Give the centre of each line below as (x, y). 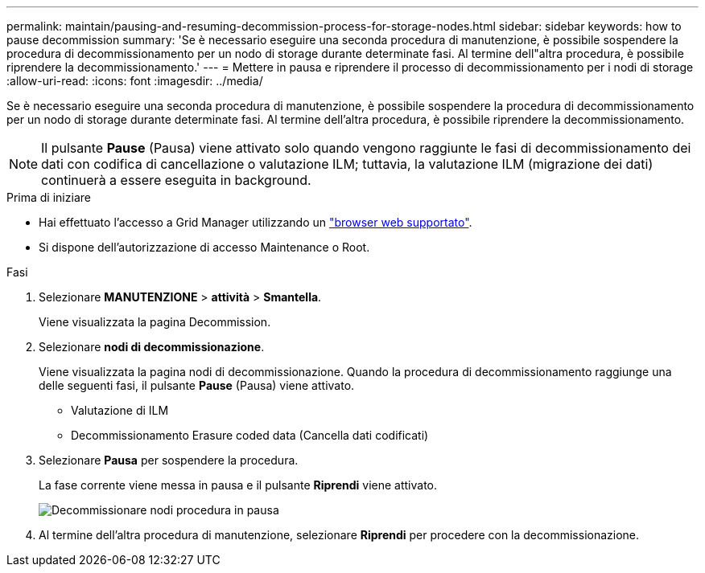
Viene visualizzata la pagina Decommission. (155, 322)
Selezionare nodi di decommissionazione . (152, 347)
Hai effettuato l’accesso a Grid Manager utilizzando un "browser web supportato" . (256, 222)
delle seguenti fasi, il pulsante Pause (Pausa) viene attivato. (197, 385)
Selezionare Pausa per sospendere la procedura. (169, 460)
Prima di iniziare (49, 197)
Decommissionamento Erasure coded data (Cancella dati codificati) (250, 435)
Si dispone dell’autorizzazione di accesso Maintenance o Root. (204, 247)
